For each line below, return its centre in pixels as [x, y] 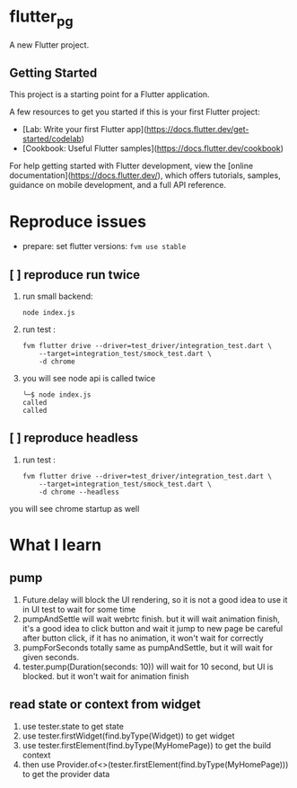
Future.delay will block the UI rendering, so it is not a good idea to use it [155, 599]
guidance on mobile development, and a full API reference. [118, 185]
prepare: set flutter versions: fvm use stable [104, 246]
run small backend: [57, 296]
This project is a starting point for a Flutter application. [109, 94]
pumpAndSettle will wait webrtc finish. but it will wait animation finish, [151, 619]
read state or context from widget [105, 705]
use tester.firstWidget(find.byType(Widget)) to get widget [128, 736]
